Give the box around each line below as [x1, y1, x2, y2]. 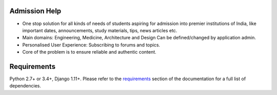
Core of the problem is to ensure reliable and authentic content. [22, 49, 156, 55]
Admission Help [9, 7, 62, 15]
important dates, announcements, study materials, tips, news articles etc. [22, 27, 177, 33]
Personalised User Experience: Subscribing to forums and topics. [22, 41, 161, 48]
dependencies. [9, 83, 41, 89]
